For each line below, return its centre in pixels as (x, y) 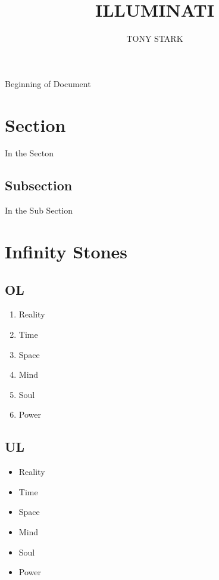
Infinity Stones (66, 252)
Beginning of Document (48, 83)
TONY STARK (155, 38)
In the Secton (29, 153)
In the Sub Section (39, 210)
